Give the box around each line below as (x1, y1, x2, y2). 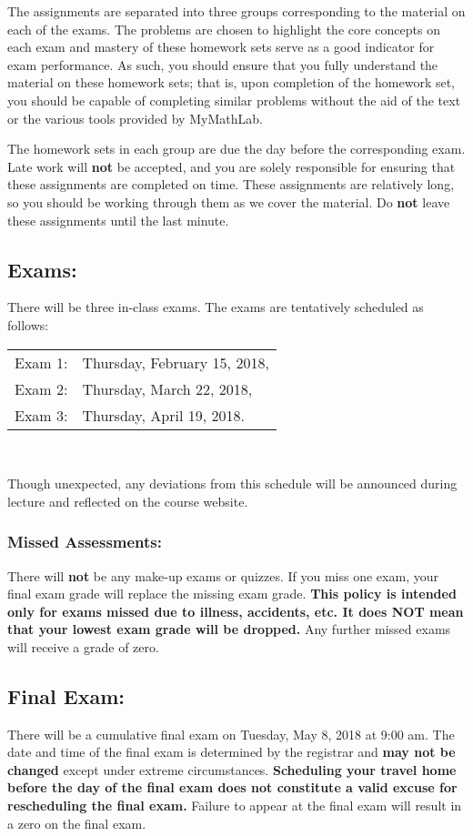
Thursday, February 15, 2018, (82, 351, 269, 373)
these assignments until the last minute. (7, 210, 229, 229)
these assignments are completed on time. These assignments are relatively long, (7, 175, 455, 194)
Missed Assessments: (7, 530, 163, 553)
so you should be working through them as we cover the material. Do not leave (7, 192, 450, 211)
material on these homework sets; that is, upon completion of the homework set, (7, 73, 456, 92)
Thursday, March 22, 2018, (82, 378, 253, 399)
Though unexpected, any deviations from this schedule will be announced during (7, 474, 458, 493)
